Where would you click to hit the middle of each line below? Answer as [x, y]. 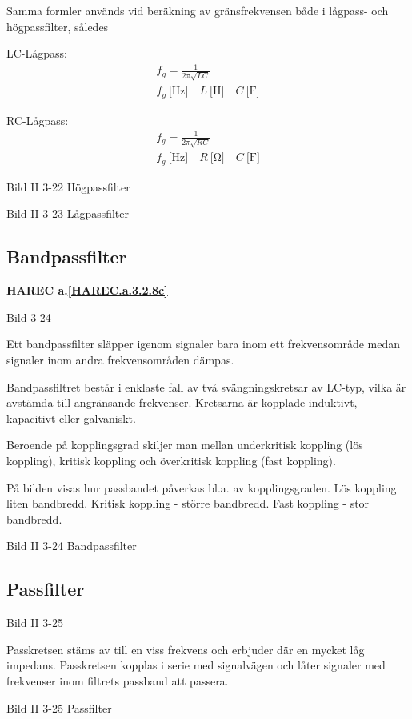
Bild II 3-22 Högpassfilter [68, 186]
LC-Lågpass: [37, 53]
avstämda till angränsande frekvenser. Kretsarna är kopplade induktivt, [182, 402]
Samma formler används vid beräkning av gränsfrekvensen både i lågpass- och [198, 10]
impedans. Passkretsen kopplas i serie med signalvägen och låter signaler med [196, 665]
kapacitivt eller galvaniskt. [71, 418]
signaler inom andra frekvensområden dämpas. [120, 360]
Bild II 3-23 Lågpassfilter [68, 213]
